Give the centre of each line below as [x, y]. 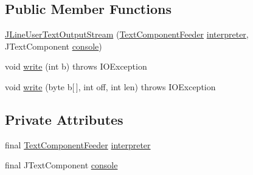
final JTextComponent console [61, 165]
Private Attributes [64, 119]
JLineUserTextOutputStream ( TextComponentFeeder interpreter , [127, 34]
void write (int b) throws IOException [76, 66]
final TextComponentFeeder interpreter [78, 144]
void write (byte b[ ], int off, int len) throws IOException [110, 86]
